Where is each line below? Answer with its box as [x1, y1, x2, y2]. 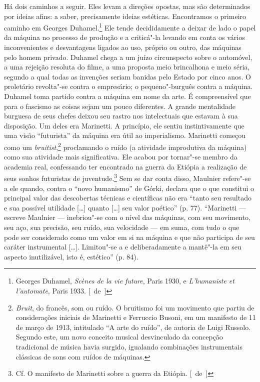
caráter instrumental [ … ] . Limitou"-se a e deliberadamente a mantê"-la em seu [4, 241, 241, 252]
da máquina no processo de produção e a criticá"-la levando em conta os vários [4, 32, 245, 42]
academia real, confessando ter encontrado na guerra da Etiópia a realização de [4, 161, 247, 171]
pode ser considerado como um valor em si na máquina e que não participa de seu [4, 231, 255, 242]
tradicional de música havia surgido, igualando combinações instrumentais [15, 341, 242, 351]
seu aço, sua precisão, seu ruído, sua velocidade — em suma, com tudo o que [4, 222, 239, 232]
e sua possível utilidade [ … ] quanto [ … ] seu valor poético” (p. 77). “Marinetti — [4, 202, 246, 212]
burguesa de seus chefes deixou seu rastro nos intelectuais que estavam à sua [4, 110, 238, 121]
